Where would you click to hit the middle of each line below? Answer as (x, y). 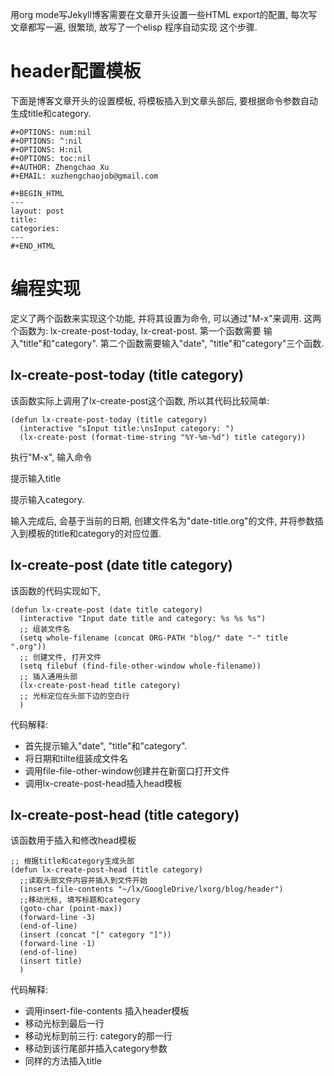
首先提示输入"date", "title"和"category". (106, 745)
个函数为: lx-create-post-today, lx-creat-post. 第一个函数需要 (136, 330)
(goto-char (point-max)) (71, 909)
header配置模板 (76, 71)
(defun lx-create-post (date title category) (106, 609)
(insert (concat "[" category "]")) (95, 935)
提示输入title (36, 478)
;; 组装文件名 (45, 629)
